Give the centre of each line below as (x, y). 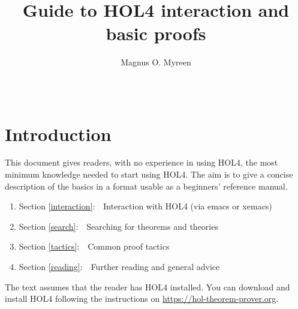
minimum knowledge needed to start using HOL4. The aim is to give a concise (149, 174)
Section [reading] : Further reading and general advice (119, 266)
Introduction (58, 133)
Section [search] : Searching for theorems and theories (118, 226)
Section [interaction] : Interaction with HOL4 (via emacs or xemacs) (145, 206)
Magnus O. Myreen (156, 62)
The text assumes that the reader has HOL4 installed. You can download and (148, 286)
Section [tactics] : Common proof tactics (94, 246)
